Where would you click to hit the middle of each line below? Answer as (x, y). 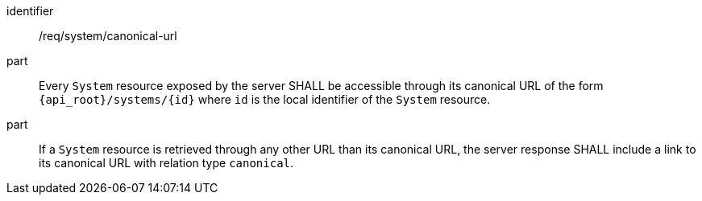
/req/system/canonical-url (108, 36)
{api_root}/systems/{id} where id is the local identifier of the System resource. (265, 99)
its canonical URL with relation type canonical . (166, 163)
